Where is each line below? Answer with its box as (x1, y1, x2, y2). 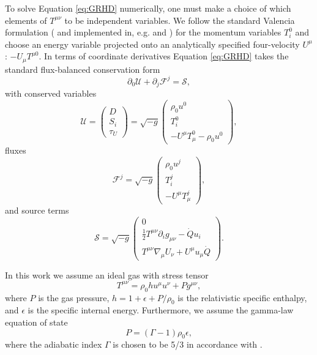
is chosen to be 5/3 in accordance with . (113, 338, 263, 351)
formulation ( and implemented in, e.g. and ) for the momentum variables (5, 26, 282, 39)
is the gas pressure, (38, 291, 110, 304)
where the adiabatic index (5, 338, 102, 351)
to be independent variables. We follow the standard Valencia (64, 13, 295, 26)
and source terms (5, 204, 69, 216)
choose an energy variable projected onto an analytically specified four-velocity (5, 37, 300, 50)
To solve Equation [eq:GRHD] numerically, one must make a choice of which (5, 2, 291, 14)
